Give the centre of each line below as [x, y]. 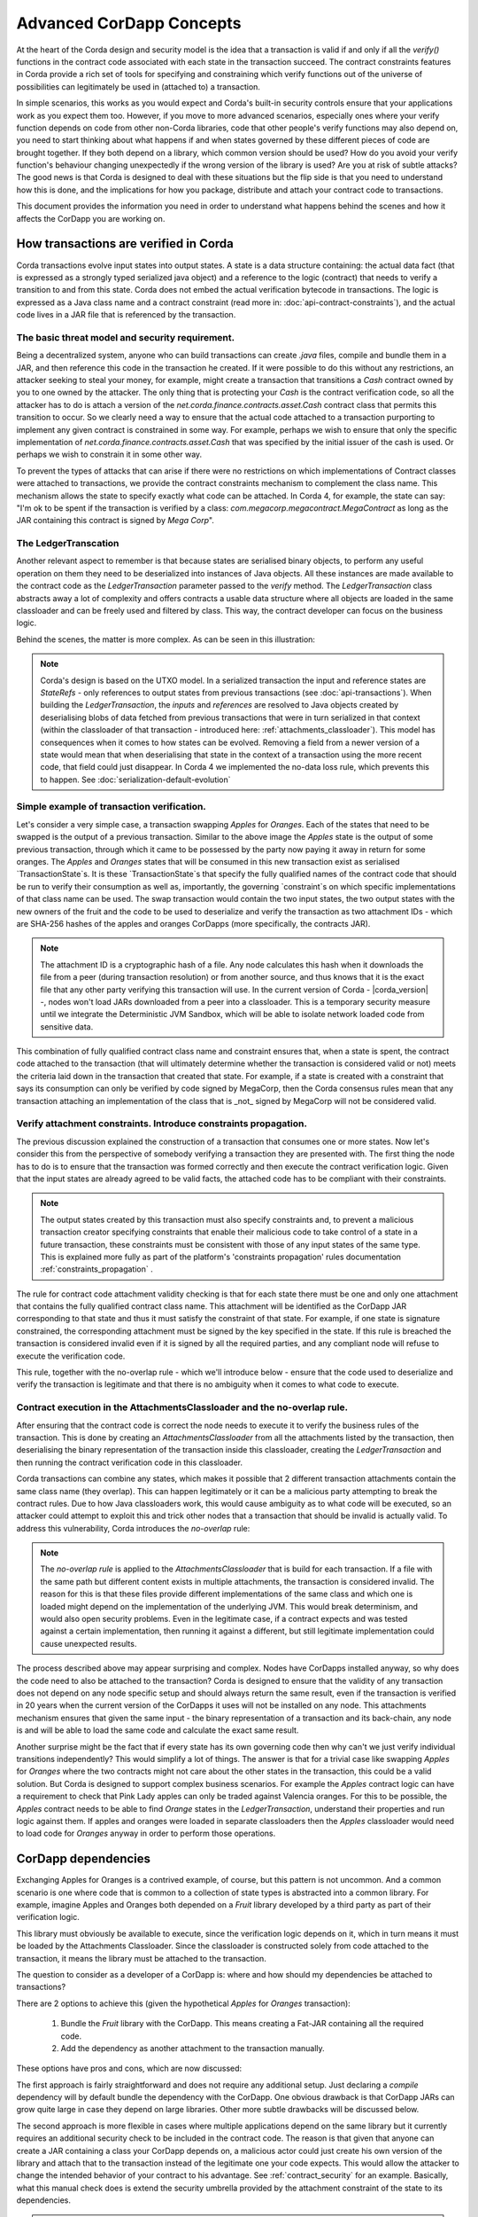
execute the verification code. [71, 1356]
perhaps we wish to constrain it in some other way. [109, 454]
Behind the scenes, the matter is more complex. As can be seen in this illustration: [166, 639]
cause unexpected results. [89, 1643]
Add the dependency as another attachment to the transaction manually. [193, 2048]
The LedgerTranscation [68, 544]
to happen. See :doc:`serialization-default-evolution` [135, 779]
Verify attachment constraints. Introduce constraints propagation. [162, 1124]
